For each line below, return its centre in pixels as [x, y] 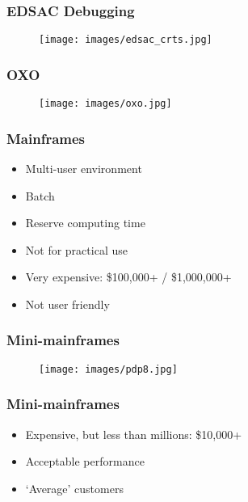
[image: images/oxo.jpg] [105, 104]
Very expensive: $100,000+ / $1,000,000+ [128, 277]
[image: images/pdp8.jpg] [108, 369]
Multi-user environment [84, 168]
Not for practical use [76, 249]
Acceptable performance [85, 461]
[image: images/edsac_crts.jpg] [126, 40]
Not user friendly [67, 304]
